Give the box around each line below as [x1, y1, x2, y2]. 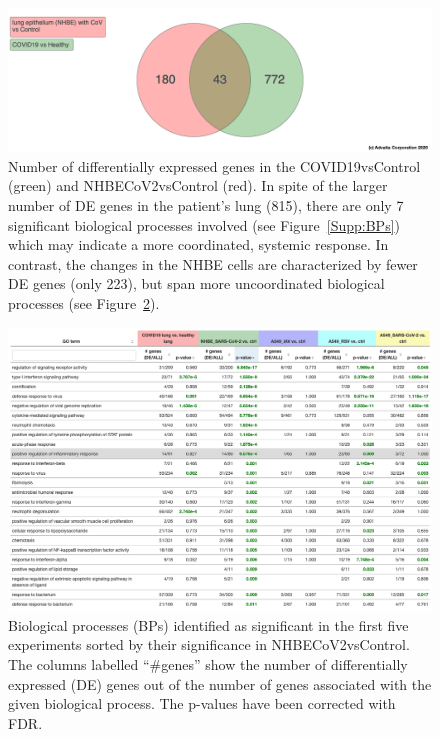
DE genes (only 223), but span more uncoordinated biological [8, 273, 385, 294]
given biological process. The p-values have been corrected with [8, 693, 396, 714]
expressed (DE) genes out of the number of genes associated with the [8, 673, 432, 694]
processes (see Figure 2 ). [8, 292, 160, 313]
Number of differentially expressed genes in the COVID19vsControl [8, 155, 421, 176]
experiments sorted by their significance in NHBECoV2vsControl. [8, 634, 410, 655]
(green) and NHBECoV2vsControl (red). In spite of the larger [8, 175, 388, 196]
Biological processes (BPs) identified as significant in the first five [8, 614, 409, 635]
